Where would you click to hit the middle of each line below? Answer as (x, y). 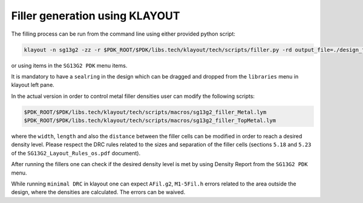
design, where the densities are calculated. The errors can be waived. (98, 192)
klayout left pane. (33, 85)
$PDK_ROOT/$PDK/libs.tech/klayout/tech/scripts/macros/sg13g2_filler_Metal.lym (145, 112)
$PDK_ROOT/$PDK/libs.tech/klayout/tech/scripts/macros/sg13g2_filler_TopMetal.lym (150, 121)
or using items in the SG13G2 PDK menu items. (69, 65)
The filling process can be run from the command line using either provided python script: (123, 34)
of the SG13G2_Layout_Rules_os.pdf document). (76, 153)
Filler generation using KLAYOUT (96, 16)
